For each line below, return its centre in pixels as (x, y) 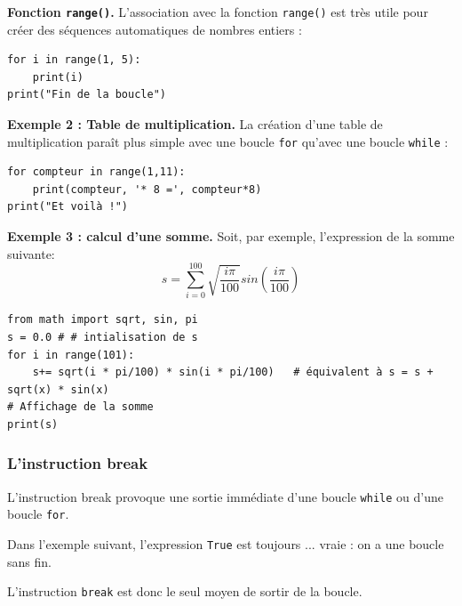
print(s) (33, 424)
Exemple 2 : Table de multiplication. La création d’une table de (195, 124)
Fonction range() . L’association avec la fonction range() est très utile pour (218, 12)
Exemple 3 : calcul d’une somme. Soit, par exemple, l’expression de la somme (231, 236)
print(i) (58, 77)
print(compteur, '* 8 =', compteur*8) (147, 189)
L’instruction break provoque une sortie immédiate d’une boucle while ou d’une (225, 496)
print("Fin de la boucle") (87, 95)
